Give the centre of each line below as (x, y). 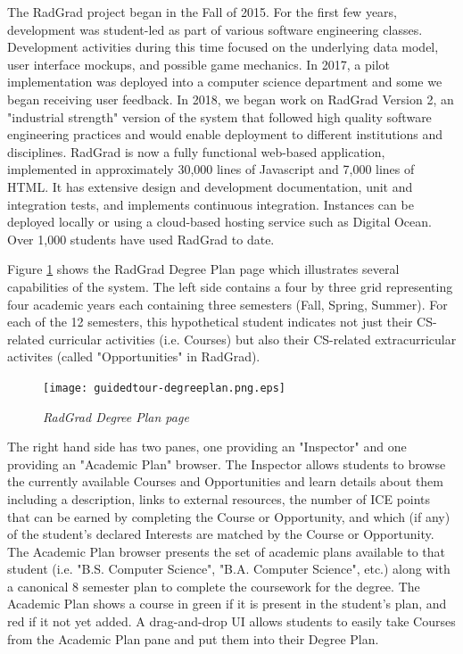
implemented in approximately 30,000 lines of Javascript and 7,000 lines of (211, 169)
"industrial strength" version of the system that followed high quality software (219, 116)
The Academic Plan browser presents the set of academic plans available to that (227, 551)
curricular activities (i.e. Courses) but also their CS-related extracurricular (252, 339)
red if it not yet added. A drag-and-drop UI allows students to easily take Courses (231, 621)
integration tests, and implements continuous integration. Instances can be (211, 204)
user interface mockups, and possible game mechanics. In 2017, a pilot (198, 64)
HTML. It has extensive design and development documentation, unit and (210, 186)
